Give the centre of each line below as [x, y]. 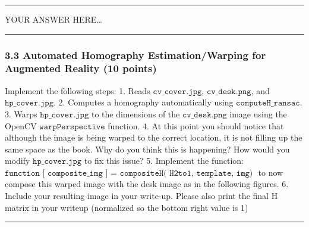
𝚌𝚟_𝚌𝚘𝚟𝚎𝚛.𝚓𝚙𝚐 [177, 91]
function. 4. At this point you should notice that [196, 125]
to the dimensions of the [135, 113]
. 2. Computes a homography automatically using [144, 102]
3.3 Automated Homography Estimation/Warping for [135, 55]
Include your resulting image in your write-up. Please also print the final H [141, 196]
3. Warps [21, 113]
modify [18, 161]
